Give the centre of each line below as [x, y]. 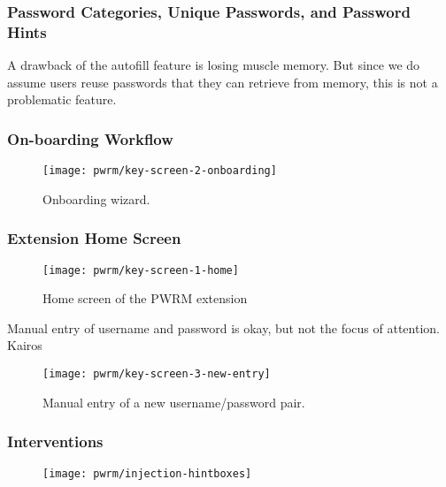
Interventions [55, 441]
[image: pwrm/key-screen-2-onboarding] [160, 171]
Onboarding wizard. [96, 198]
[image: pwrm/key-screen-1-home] [141, 270]
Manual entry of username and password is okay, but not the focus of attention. [223, 327]
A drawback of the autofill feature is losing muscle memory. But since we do [214, 65]
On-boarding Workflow [90, 138]
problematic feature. [62, 99]
